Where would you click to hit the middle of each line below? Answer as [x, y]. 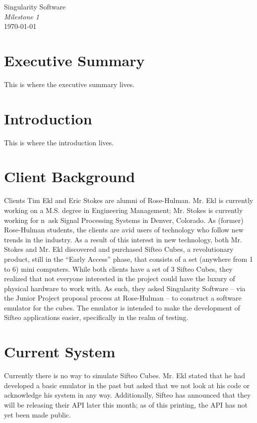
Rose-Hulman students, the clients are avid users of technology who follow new [124, 230]
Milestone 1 [22, 16]
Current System [60, 352]
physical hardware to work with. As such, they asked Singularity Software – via [125, 288]
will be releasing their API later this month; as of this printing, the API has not [126, 404]
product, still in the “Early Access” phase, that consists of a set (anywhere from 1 [128, 259]
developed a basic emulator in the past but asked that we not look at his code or [127, 385]
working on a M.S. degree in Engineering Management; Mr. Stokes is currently [124, 210]
